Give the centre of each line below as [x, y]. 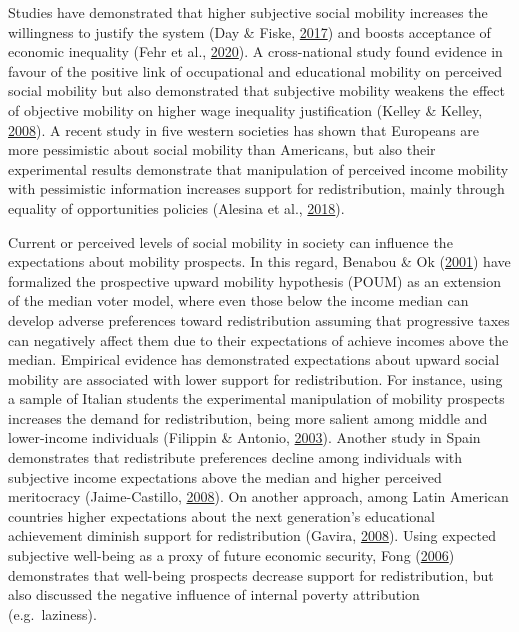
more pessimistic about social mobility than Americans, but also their [222, 149]
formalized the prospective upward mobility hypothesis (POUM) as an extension [255, 280]
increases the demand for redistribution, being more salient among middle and [248, 417]
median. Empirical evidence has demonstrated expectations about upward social [254, 359]
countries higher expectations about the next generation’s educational [221, 515]
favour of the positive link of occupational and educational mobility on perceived [255, 70]
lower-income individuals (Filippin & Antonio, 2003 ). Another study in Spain [244, 437]
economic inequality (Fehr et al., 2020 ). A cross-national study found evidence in [255, 51]
